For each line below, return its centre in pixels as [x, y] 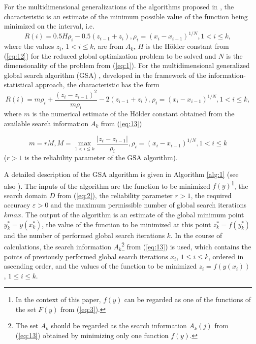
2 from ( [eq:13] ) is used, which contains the [186, 246]
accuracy [17, 205]
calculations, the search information [58, 246]
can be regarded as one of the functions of [188, 299]
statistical [19, 85]
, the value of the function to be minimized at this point [126, 224]
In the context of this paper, [58, 299]
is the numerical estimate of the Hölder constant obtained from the [133, 114]
